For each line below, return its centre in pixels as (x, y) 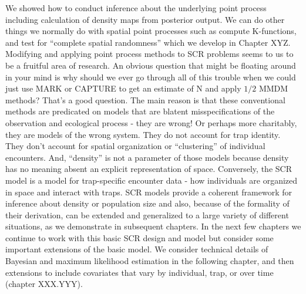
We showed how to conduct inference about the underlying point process (136, 8)
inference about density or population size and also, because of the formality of (147, 203)
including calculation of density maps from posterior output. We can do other (145, 19)
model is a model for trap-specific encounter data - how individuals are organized (152, 180)
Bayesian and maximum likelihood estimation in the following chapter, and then (150, 261)
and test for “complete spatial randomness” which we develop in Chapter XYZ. (148, 42)
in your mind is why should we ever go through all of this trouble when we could (151, 77)
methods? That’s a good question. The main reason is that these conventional (145, 99)
